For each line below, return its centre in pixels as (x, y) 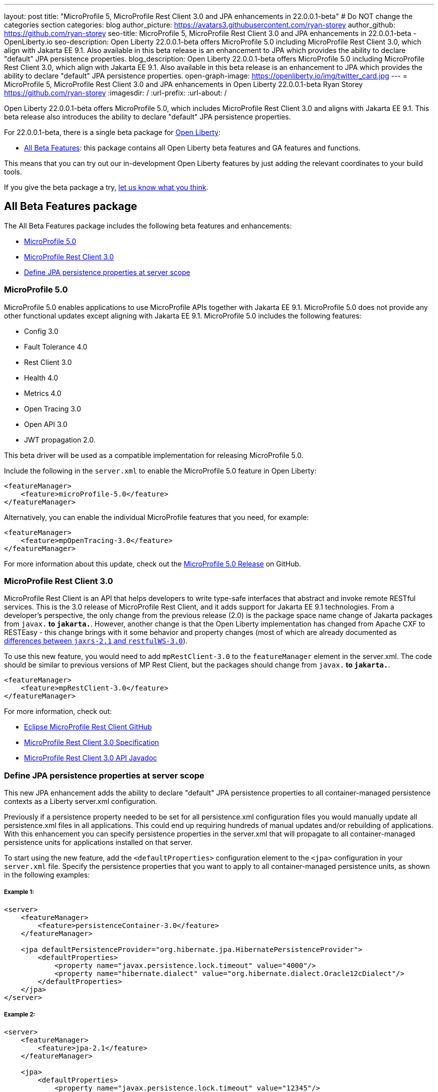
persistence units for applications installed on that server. (98, 842)
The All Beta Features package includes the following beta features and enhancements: (148, 225)
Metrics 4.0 (43, 393)
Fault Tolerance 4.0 (56, 346)
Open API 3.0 (46, 424)
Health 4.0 (41, 377)
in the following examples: (47, 875)
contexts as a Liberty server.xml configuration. (81, 801)
